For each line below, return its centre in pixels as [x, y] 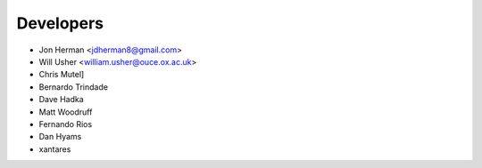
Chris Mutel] [62, 75]
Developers [60, 23]
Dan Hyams [60, 137]
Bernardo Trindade [74, 87]
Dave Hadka [61, 100]
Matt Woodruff [66, 112]
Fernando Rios [66, 124]
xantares [55, 149]
